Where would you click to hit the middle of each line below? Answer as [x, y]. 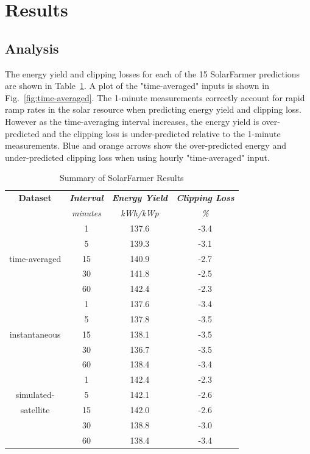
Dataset [35, 198]
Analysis [32, 48]
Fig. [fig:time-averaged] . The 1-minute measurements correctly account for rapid [155, 97]
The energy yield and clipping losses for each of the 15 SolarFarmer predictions [153, 73]
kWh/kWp [140, 213]
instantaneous [35, 334]
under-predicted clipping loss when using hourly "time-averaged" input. [137, 157]
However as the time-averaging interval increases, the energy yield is [132, 121]
